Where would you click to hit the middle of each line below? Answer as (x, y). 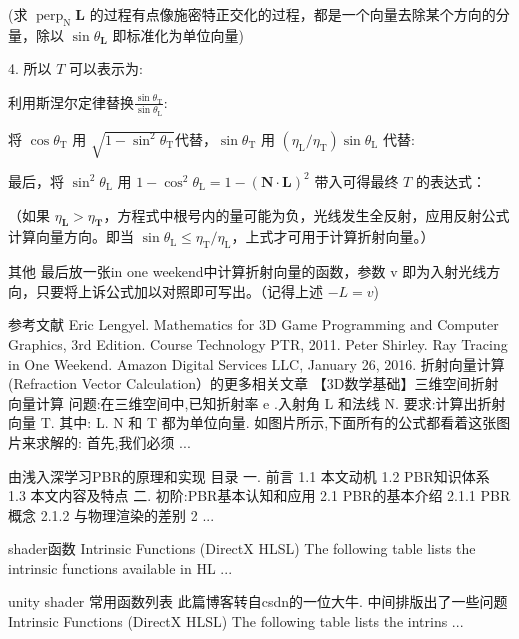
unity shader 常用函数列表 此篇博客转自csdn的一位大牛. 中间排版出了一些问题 (258, 601)
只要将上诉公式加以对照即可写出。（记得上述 (179, 290)
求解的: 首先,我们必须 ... (113, 441)
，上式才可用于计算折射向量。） (333, 236)
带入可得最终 (356, 180)
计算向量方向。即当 (71, 236)
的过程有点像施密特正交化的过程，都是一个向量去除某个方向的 (292, 14)
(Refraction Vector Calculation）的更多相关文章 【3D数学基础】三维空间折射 (253, 383)
